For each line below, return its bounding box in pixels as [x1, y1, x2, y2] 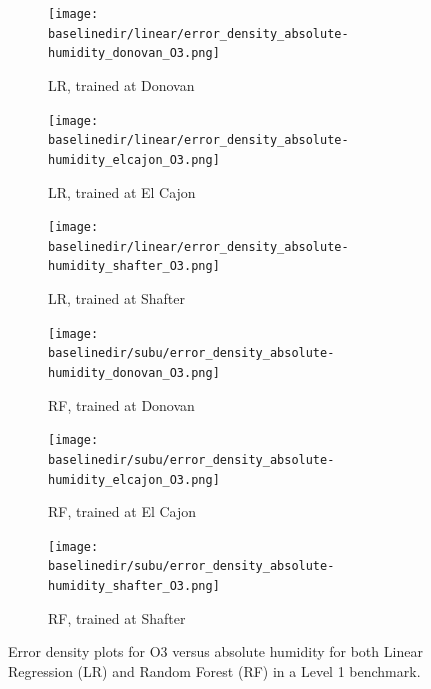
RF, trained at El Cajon [48, 501, 197, 522]
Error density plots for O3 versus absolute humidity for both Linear [8, 641, 423, 662]
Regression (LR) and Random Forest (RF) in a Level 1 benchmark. [8, 660, 421, 681]
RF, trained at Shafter [48, 607, 186, 628]
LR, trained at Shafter [48, 288, 185, 309]
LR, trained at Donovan [48, 74, 195, 95]
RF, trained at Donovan [48, 394, 195, 415]
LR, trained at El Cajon [48, 181, 196, 202]
